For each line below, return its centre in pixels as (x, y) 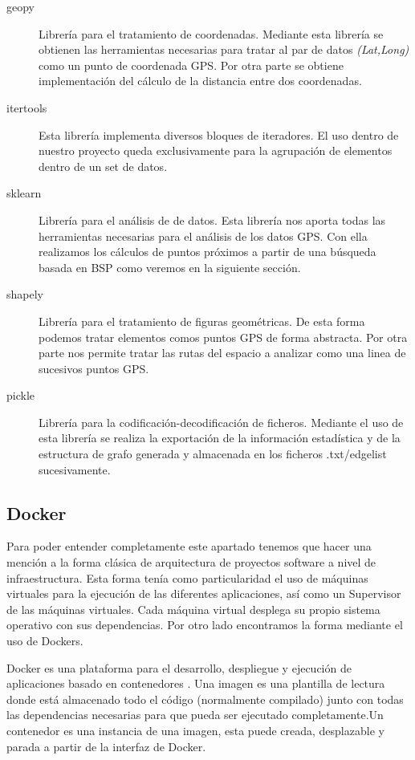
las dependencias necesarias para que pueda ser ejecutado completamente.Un (195, 715)
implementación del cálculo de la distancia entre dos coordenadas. (200, 81)
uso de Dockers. (45, 641)
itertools (27, 107)
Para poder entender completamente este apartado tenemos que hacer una (189, 546)
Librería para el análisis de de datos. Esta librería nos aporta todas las (212, 219)
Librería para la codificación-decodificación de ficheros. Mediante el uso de (221, 422)
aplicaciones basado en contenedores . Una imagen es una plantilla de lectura (196, 683)
